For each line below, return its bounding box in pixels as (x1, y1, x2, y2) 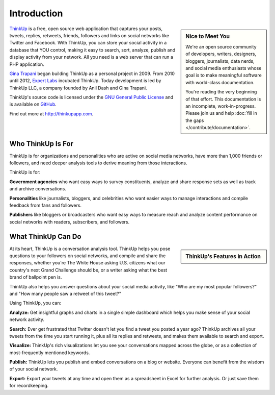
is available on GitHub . (9, 101, 57, 107)
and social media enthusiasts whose (185, 65, 262, 71)
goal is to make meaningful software (185, 72, 262, 79)
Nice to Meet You (185, 33, 230, 40)
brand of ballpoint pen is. (9, 274, 62, 280)
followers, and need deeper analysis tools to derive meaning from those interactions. (9, 160, 187, 166)
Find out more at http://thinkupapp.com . (9, 110, 94, 117)
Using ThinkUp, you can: (9, 300, 62, 306)
